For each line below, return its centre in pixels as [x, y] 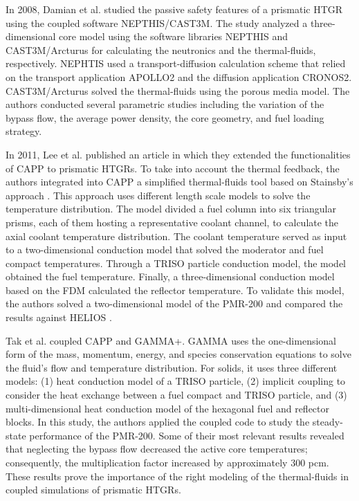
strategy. [24, 131]
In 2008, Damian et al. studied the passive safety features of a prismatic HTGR [174, 9]
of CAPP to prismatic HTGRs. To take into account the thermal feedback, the [173, 168]
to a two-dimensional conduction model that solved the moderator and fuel [165, 249]
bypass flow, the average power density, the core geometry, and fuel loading [165, 117]
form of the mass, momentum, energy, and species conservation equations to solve [178, 354]
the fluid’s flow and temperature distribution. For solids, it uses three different [172, 367]
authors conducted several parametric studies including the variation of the [165, 104]
